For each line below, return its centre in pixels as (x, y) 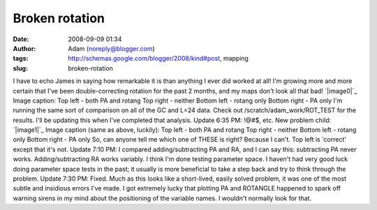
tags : (21, 59)
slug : (20, 68)
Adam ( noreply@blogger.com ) (111, 48)
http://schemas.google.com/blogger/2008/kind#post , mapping (158, 59)
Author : (24, 48)
